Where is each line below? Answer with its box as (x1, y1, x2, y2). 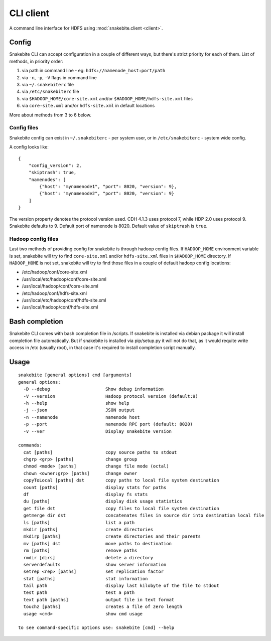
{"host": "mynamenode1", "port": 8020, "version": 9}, (39, 184, 177, 190)
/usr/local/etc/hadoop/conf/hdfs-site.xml (22, 297, 106, 303)
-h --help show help (23, 400, 130, 406)
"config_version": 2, (28, 163, 82, 168)
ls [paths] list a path (23, 520, 135, 525)
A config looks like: (9, 144, 49, 150)
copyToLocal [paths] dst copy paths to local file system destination (23, 477, 219, 484)
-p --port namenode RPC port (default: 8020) (23, 421, 193, 427)
